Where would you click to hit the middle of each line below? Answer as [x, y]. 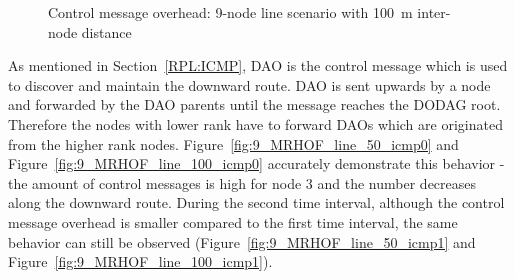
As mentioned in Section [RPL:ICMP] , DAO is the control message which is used [258, 65]
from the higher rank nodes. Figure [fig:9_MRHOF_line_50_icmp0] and [233, 143]
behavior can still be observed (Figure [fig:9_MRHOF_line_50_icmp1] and [242, 241]
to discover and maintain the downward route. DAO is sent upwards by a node [249, 84]
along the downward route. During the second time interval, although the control [256, 202]
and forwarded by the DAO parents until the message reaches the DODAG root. [254, 104]
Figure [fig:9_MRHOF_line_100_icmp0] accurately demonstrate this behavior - [256, 163]
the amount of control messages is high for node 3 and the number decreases [242, 182]
